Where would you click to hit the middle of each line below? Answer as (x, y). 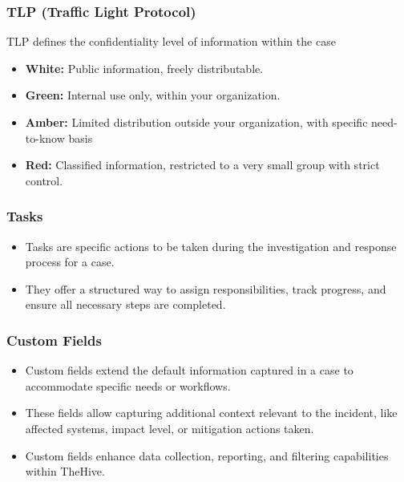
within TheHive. (65, 471)
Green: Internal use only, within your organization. (153, 95)
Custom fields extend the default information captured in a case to (189, 370)
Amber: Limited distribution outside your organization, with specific (196, 122)
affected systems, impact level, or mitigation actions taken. (170, 428)
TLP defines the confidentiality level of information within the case (171, 41)
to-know (45, 138)
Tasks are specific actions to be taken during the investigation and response (211, 246)
